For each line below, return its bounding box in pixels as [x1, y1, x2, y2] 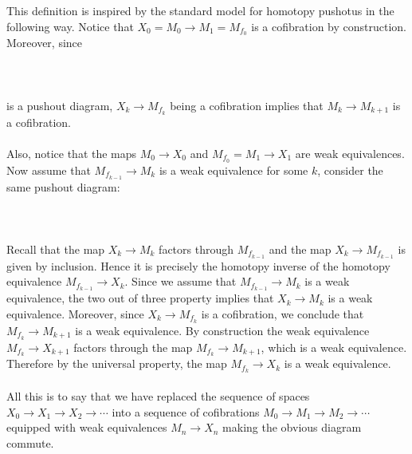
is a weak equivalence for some [159, 161, 308, 178]
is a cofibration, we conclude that [201, 305, 364, 322]
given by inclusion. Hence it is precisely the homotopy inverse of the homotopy [6, 257, 390, 274]
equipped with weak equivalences [6, 419, 167, 436]
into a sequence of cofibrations [112, 403, 260, 420]
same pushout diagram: [6, 178, 120, 195]
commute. [6, 434, 54, 451]
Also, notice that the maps [6, 144, 137, 161]
